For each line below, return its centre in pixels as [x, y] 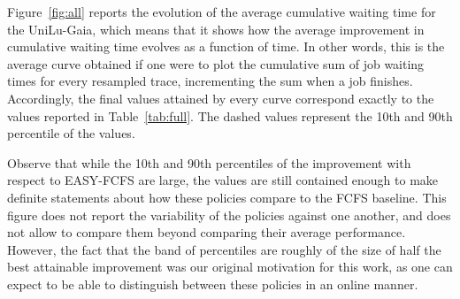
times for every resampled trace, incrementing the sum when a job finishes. [210, 81]
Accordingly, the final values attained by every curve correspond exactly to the [221, 98]
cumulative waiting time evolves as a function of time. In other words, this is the [226, 46]
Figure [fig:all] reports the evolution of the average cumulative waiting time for [222, 11]
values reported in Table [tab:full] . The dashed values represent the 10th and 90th [230, 115]
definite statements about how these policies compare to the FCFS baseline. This [227, 197]
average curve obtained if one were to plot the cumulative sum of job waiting [216, 63]
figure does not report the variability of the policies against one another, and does [229, 215]
